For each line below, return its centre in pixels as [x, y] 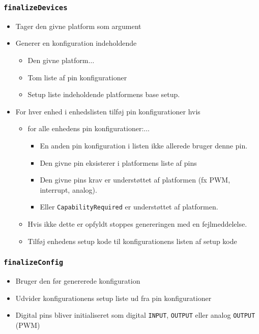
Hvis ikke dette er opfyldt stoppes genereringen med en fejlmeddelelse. [137, 223]
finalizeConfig [34, 263]
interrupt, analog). [68, 189]
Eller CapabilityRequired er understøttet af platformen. [129, 207]
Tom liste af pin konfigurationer [77, 77]
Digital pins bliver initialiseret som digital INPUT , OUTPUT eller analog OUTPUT [135, 315]
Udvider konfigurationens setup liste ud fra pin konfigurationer [113, 298]
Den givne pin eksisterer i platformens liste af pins [118, 162]
